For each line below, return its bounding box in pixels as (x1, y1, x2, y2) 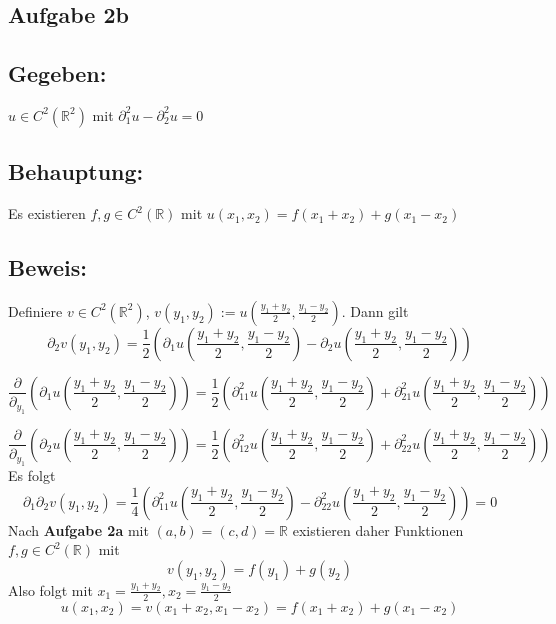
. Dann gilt (341, 300, 409, 321)
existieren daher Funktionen (292, 519, 464, 540)
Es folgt (8, 464, 56, 485)
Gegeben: (8, 58, 107, 89)
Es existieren (8, 203, 86, 224)
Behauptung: (8, 156, 144, 187)
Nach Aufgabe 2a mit (8, 519, 149, 540)
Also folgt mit (8, 579, 93, 600)
